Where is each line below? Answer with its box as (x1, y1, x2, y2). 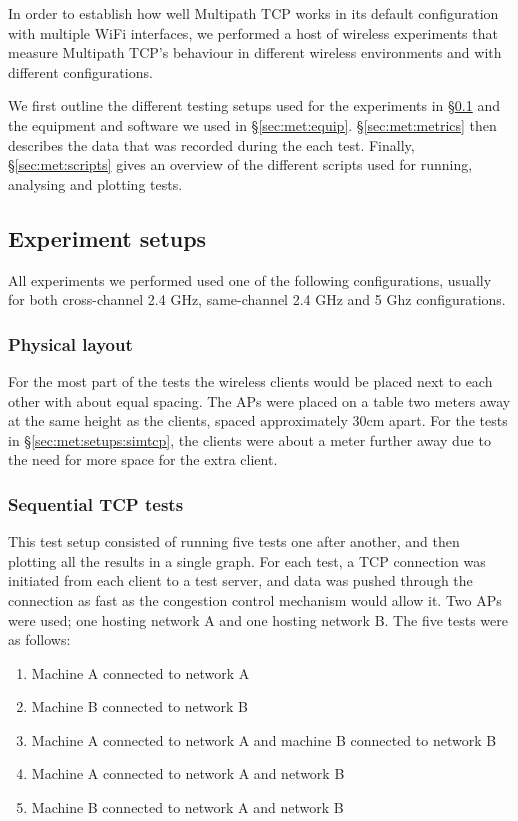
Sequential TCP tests (8, 491, 184, 516)
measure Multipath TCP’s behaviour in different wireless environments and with (8, 42, 502, 63)
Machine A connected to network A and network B (31, 763, 345, 784)
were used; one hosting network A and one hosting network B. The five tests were (8, 609, 508, 630)
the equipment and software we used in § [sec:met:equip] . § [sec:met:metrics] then (8, 114, 497, 135)
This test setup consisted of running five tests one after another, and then (8, 531, 460, 552)
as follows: (8, 629, 71, 650)
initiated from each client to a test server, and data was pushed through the (8, 570, 473, 591)
